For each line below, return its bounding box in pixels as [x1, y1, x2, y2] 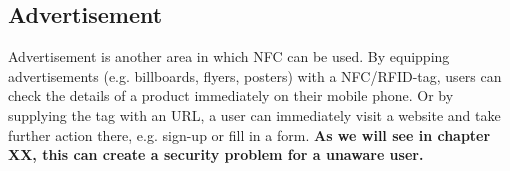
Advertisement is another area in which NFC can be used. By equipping [8, 46, 450, 67]
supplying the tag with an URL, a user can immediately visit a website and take [8, 104, 501, 125]
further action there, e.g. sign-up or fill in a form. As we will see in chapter [8, 124, 491, 145]
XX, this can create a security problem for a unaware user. [8, 144, 424, 165]
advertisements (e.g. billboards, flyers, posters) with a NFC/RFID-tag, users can [8, 65, 502, 86]
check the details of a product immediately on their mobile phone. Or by [8, 85, 454, 106]
